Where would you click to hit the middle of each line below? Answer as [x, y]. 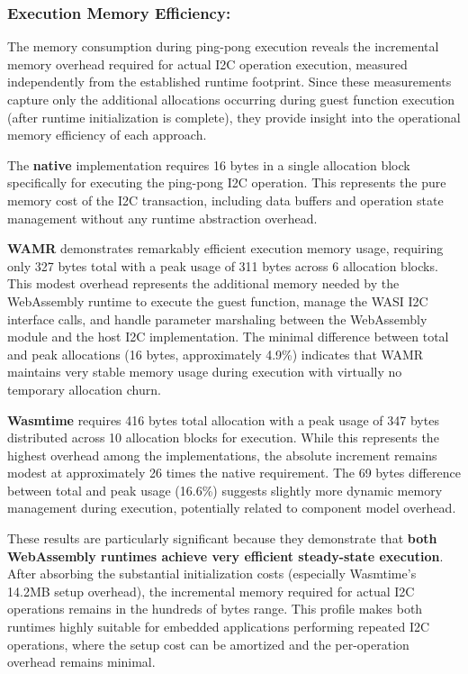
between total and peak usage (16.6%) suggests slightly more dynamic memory [225, 490]
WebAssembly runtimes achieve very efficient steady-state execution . [225, 556]
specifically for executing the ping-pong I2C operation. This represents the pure [227, 182]
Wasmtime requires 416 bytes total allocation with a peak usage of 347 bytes [223, 419]
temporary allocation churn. [84, 389]
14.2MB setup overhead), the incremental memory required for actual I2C [211, 591]
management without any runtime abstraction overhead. [162, 218]
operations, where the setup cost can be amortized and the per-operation [208, 644]
